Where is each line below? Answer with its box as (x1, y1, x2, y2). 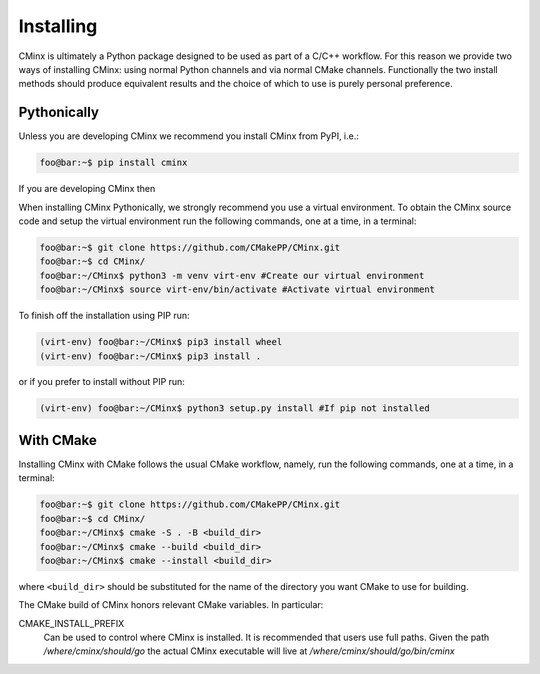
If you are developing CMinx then (18, 183, 156, 195)
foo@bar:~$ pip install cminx (39, 157, 188, 169)
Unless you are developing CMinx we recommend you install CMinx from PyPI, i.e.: (18, 130, 360, 142)
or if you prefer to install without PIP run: (18, 376, 185, 388)
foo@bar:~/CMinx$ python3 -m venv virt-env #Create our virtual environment (39, 270, 425, 281)
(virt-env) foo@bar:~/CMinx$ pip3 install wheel (39, 336, 283, 348)
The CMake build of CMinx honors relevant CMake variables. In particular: (18, 599, 324, 611)
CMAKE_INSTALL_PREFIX (18, 617, 125, 629)
